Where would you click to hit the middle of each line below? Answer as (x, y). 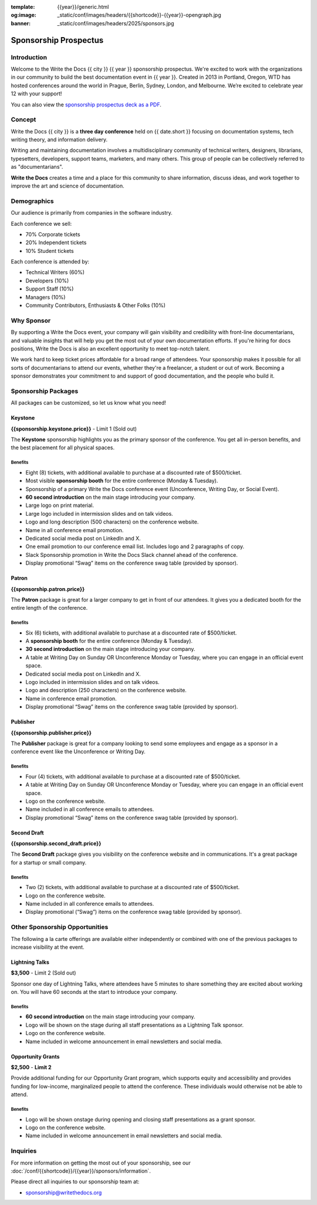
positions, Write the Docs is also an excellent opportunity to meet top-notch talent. (111, 348)
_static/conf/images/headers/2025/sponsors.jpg (116, 23)
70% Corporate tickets (53, 234)
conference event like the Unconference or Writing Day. (78, 752)
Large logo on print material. (60, 505)
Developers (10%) (47, 281)
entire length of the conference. (49, 608)
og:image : (23, 15)
